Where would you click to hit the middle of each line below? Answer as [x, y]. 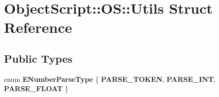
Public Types [38, 58]
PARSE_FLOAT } [36, 88]
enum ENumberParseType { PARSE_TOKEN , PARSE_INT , [110, 79]
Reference [38, 27]
